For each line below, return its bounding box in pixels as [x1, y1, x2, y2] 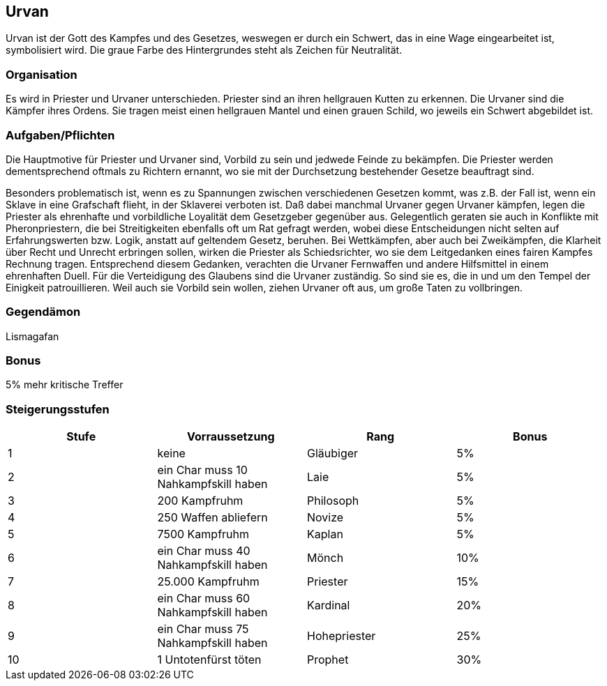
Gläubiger [307, 446, 359, 461]
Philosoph [307, 494, 359, 508]
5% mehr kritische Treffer [6, 379, 123, 391]
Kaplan [307, 527, 343, 542]
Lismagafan [6, 330, 59, 342]
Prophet [307, 653, 349, 667]
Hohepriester [307, 629, 376, 643]
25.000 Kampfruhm [157, 574, 260, 589]
